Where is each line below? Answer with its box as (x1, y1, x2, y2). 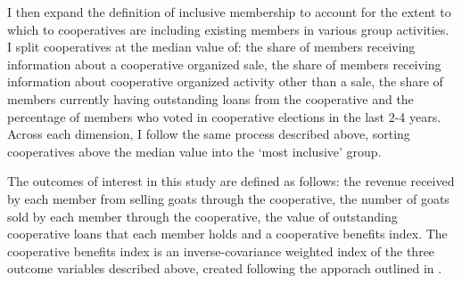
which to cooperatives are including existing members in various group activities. (7, 20, 450, 38)
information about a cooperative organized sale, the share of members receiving (7, 54, 441, 73)
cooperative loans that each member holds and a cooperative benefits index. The (7, 224, 448, 243)
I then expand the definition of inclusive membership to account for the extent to (7, 3, 451, 20)
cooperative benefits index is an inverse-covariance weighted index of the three (7, 241, 435, 260)
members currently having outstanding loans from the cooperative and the (7, 89, 414, 108)
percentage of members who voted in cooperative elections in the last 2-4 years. (7, 107, 441, 125)
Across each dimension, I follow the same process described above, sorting (7, 125, 410, 143)
